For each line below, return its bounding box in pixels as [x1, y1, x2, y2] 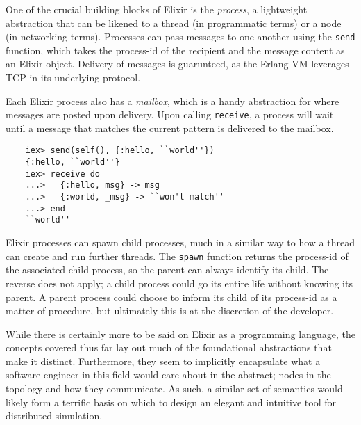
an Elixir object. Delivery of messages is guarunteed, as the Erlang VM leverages [6, 56, 349, 71]
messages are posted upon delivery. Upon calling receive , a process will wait [6, 107, 334, 122]
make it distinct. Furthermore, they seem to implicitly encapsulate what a [6, 353, 321, 368]
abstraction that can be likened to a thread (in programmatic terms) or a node [6, 15, 342, 30]
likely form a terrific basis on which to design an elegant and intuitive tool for [6, 394, 337, 409]
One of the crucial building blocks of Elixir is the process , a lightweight [6, 2, 308, 16]
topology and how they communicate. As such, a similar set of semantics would [6, 381, 343, 396]
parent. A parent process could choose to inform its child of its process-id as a [6, 289, 337, 304]
